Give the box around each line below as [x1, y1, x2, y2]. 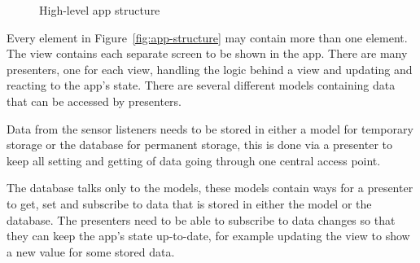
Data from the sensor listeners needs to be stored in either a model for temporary [7, 120, 413, 137]
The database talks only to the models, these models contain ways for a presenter [7, 179, 413, 196]
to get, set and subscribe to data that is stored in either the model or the [7, 195, 372, 212]
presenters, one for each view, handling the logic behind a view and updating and [7, 60, 413, 77]
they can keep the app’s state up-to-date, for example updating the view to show [7, 227, 410, 244]
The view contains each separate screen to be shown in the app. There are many [7, 45, 408, 62]
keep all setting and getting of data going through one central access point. [7, 151, 381, 169]
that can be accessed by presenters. [7, 92, 182, 109]
